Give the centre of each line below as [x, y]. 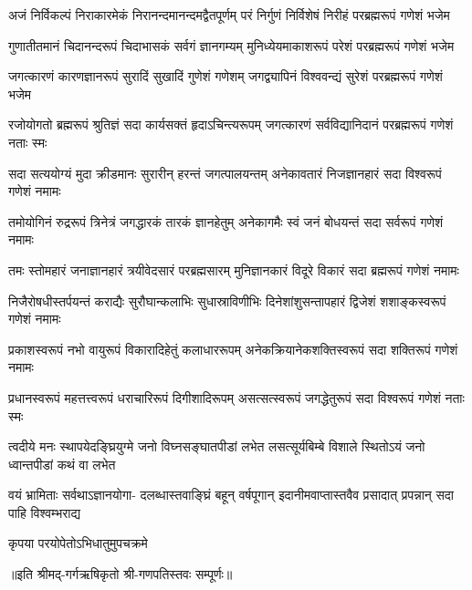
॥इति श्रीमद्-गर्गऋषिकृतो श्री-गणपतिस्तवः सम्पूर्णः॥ [121, 574]
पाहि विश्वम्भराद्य [45, 512]
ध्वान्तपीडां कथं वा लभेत [62, 464]
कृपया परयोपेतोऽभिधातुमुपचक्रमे [78, 543]
